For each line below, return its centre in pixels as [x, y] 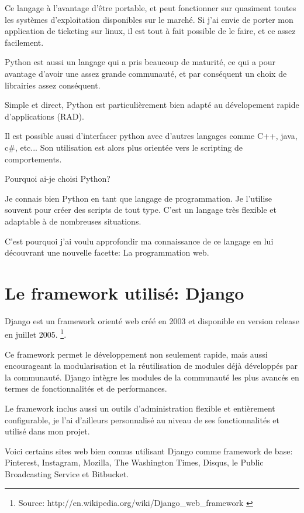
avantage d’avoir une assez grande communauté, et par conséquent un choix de [146, 73]
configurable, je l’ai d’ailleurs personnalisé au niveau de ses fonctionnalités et [142, 419]
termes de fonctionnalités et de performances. [86, 388]
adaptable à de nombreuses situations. [73, 221]
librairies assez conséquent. [53, 85]
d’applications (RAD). [44, 116]
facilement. [24, 42]
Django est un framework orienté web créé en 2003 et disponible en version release [152, 320]
